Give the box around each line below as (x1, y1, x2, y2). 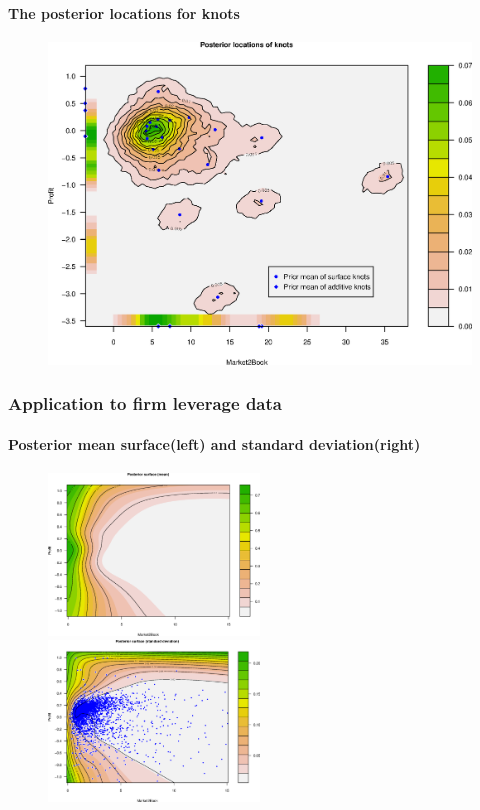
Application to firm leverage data (8, 391, 282, 416)
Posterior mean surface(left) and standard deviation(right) (8, 433, 421, 454)
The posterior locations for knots (8, 2, 240, 23)
